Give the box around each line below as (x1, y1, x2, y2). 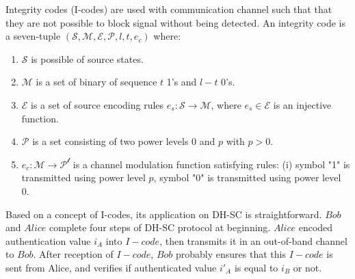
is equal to (234, 260, 278, 274)
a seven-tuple (5, 29, 61, 43)
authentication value (5, 233, 91, 248)
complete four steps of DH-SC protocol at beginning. (49, 220, 271, 235)
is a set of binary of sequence (36, 75, 157, 89)
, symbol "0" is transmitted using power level (153, 170, 341, 185)
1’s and (166, 75, 197, 89)
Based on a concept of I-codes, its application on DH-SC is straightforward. (5, 207, 322, 221)
